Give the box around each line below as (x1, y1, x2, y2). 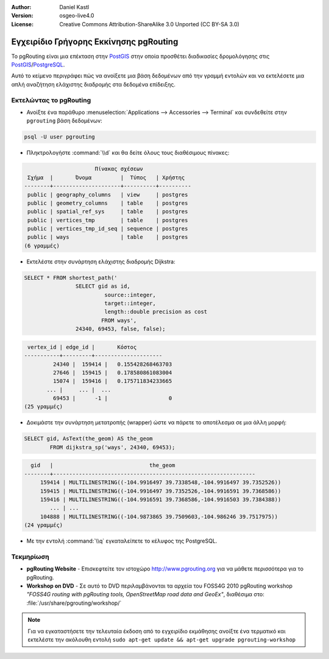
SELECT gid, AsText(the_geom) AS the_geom (24, 435, 153, 442)
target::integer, (104, 300, 157, 307)
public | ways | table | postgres (27, 233, 188, 241)
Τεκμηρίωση (11, 552, 49, 561)
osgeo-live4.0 (59, 12, 94, 20)
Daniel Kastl (59, 4, 90, 10)
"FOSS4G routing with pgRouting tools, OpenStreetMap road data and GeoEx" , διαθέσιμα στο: (26, 591, 265, 598)
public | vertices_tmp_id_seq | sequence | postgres (27, 226, 188, 232)
